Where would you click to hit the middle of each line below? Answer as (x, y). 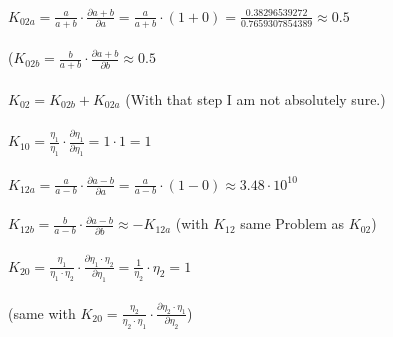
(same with (42, 312)
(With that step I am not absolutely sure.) (255, 98)
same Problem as (292, 223)
